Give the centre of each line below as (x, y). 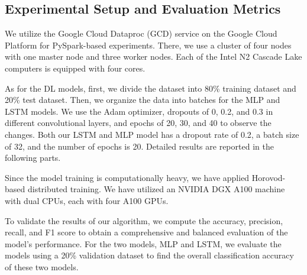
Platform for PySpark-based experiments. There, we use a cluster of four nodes (148, 45)
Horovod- (269, 177)
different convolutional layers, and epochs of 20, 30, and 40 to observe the (138, 123)
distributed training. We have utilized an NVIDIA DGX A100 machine (156, 189)
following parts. (33, 158)
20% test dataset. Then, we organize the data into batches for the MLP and (143, 100)
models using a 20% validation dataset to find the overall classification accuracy (149, 255)
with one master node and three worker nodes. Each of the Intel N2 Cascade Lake (153, 56)
